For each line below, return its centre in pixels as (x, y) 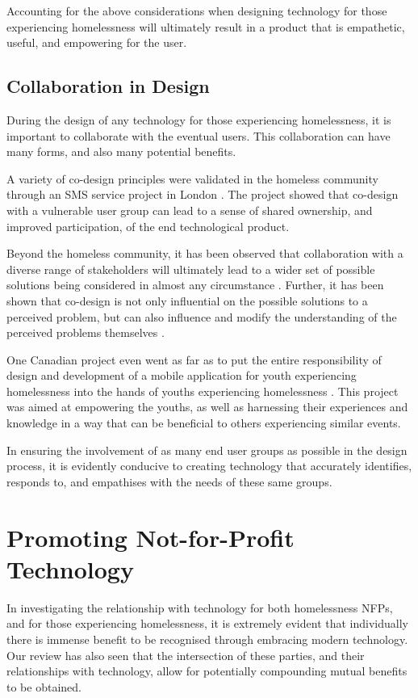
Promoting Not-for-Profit (150, 537)
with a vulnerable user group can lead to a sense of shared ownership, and (190, 210)
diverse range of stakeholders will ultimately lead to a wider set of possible (191, 269)
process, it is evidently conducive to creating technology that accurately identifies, (209, 466)
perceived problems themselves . (86, 332)
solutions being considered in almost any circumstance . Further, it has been (195, 285)
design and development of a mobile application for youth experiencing (182, 375)
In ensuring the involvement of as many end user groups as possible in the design (207, 450)
